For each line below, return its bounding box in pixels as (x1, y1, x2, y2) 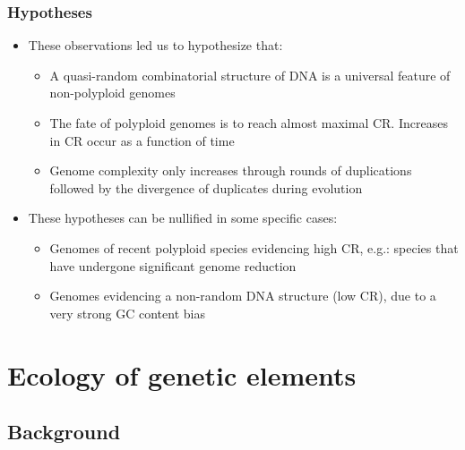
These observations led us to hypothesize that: (28, 36, 283, 55)
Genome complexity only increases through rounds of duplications (49, 161, 412, 180)
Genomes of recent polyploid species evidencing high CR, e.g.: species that (49, 238, 459, 257)
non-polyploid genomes (49, 83, 176, 102)
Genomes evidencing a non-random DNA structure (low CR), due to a (49, 286, 436, 305)
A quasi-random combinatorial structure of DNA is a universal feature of (49, 65, 451, 84)
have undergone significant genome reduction (49, 256, 297, 275)
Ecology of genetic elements (7, 356, 357, 393)
